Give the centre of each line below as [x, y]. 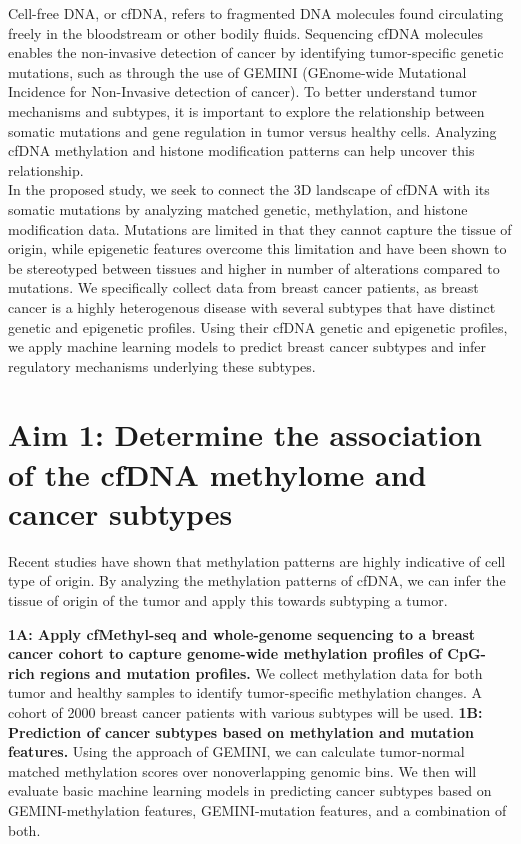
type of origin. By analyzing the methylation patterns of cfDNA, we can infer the [257, 580]
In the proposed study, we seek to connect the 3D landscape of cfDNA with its [249, 189]
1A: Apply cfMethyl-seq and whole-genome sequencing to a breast [242, 633]
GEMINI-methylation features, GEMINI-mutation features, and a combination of [257, 809]
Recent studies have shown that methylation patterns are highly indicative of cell [257, 560]
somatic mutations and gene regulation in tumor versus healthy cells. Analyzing [252, 130]
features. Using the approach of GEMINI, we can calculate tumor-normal [236, 751]
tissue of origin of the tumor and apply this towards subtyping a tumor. [228, 599]
